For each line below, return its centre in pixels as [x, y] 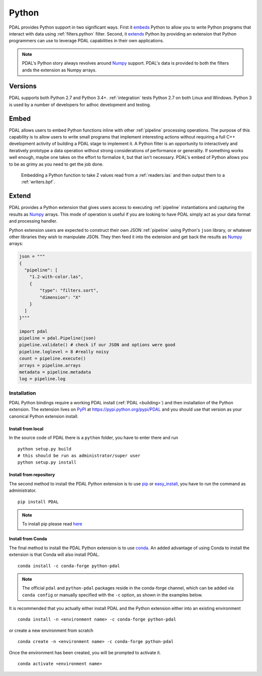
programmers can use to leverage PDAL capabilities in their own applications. [87, 41]
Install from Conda [28, 539]
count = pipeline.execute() [52, 359]
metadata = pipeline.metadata [55, 372]
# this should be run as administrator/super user [79, 456]
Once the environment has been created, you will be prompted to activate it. [85, 652]
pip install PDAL [38, 502]
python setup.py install [47, 462]
